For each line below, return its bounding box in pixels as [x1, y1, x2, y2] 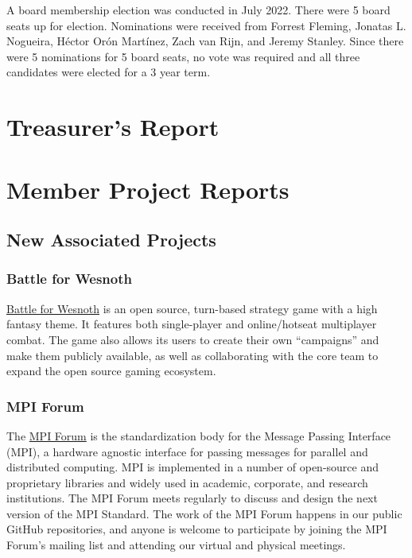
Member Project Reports [6, 172, 290, 205]
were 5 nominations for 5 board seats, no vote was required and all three [6, 48, 360, 64]
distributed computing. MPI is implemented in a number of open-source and [6, 459, 379, 475]
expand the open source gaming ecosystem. [6, 362, 216, 379]
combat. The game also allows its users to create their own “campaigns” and [6, 331, 379, 347]
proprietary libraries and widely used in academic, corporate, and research [6, 474, 368, 490]
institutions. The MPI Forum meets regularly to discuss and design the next [6, 490, 378, 506]
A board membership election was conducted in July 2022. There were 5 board [6, 2, 391, 17]
